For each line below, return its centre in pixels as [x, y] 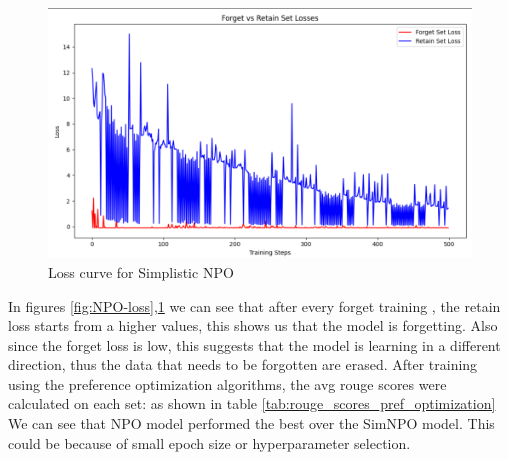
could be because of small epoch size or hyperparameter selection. [209, 442]
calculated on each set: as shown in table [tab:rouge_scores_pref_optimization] [252, 403]
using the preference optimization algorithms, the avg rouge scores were [227, 383]
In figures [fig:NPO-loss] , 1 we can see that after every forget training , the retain [254, 305]
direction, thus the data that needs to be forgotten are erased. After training [243, 364]
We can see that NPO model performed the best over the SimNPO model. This [251, 423]
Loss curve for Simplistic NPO [141, 271]
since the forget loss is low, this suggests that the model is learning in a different [254, 344]
